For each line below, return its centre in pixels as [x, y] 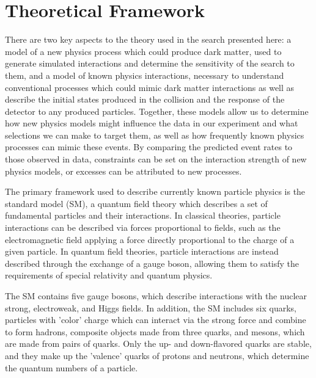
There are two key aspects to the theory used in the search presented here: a [148, 39]
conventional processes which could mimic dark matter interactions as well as [150, 87]
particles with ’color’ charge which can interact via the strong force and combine [156, 320]
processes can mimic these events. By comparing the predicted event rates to [149, 147]
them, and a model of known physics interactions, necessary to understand [145, 75]
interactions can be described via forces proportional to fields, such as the [143, 227]
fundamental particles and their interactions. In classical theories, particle [143, 215]
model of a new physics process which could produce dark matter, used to [143, 51]
